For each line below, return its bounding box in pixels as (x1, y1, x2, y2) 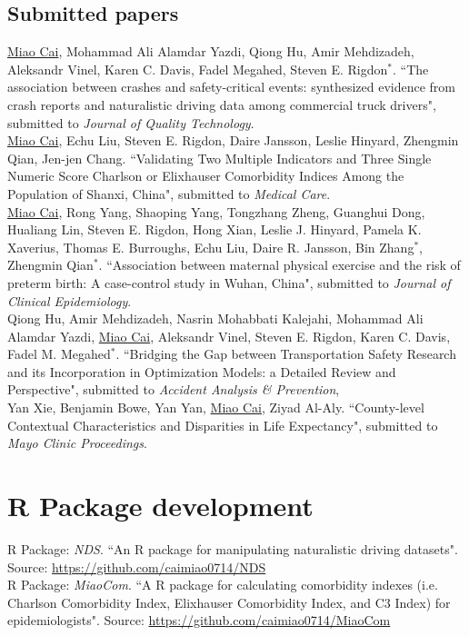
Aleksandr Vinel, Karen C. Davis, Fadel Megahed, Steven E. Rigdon (7, 59, 388, 78)
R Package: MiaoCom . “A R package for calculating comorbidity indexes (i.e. (7, 575, 438, 594)
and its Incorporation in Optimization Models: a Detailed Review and (7, 362, 396, 381)
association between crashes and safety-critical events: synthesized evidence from (7, 77, 455, 96)
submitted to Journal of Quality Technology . (7, 113, 254, 132)
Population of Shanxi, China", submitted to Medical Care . (7, 184, 331, 203)
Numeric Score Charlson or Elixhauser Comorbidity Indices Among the (7, 166, 404, 185)
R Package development (7, 487, 314, 524)
